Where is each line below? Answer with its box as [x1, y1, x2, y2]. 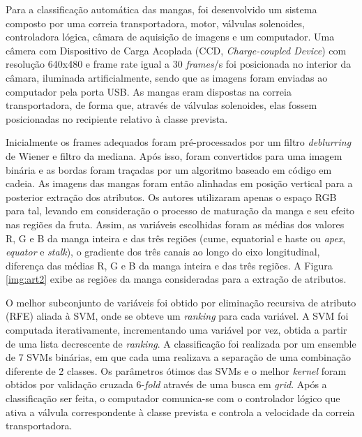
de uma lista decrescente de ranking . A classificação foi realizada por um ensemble [6, 336, 356, 350]
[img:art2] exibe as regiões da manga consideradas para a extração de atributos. [6, 272, 347, 286]
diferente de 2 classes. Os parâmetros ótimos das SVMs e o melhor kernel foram [6, 363, 347, 378]
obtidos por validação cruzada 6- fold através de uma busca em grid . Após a [6, 377, 327, 392]
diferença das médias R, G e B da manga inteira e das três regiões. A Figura [6, 258, 333, 272]
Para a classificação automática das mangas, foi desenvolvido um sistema [6, 2, 317, 16]
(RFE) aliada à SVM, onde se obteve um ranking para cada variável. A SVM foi [6, 309, 349, 323]
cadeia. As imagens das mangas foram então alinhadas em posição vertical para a [6, 176, 353, 191]
